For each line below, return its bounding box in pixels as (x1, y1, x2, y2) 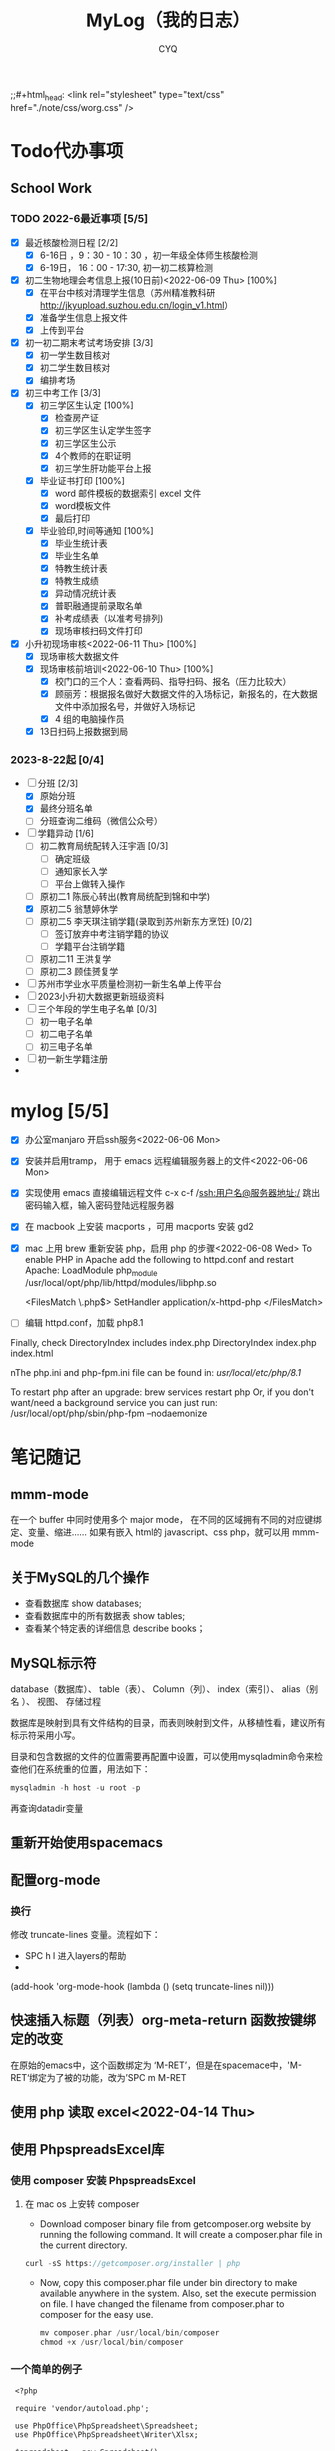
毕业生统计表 (54, 537, 108, 550)
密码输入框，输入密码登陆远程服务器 (24, 1199, 175, 1211)
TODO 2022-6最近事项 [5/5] (10, 212, 148, 226)
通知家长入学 (54, 865, 108, 877)
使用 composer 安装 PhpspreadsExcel (10, 2173, 197, 2187)
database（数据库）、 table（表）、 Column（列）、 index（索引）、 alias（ (10, 1683, 310, 1695)
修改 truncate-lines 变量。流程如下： (10, 1929, 161, 1941)
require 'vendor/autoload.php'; (14, 2403, 150, 2413)
